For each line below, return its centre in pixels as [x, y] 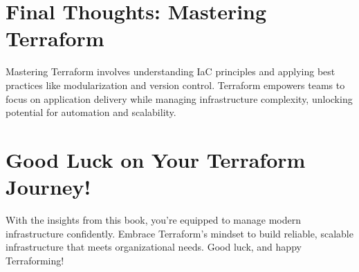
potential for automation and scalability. [91, 112]
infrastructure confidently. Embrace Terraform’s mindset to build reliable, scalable [179, 233]
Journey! [48, 187]
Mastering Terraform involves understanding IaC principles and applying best [171, 71]
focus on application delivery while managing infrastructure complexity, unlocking [179, 98]
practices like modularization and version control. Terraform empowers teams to [175, 85]
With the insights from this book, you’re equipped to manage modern [153, 220]
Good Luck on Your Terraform [156, 159]
